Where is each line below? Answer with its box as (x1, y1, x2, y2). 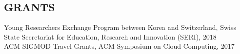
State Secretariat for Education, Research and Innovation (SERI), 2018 (4, 31, 217, 41)
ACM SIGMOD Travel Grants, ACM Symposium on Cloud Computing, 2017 (4, 41, 235, 51)
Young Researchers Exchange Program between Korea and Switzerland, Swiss (4, 22, 236, 32)
